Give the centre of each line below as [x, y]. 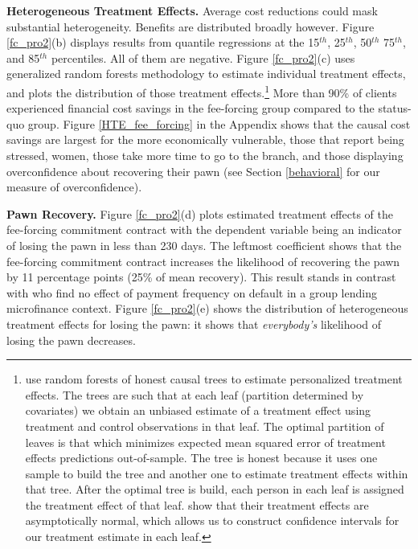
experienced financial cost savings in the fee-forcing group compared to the [191, 108]
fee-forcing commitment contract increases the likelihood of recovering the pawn [203, 261]
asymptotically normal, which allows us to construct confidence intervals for [212, 520]
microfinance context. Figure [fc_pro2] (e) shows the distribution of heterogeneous [207, 308]
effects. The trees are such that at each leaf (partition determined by [195, 394]
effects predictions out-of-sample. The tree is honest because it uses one [201, 458]
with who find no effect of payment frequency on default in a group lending [192, 292]
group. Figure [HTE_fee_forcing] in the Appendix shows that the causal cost [219, 123]
